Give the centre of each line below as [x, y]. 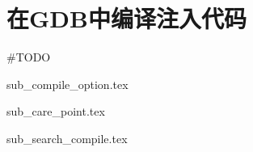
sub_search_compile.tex [67, 138]
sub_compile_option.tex [67, 84]
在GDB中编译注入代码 [126, 18]
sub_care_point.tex [56, 111]
